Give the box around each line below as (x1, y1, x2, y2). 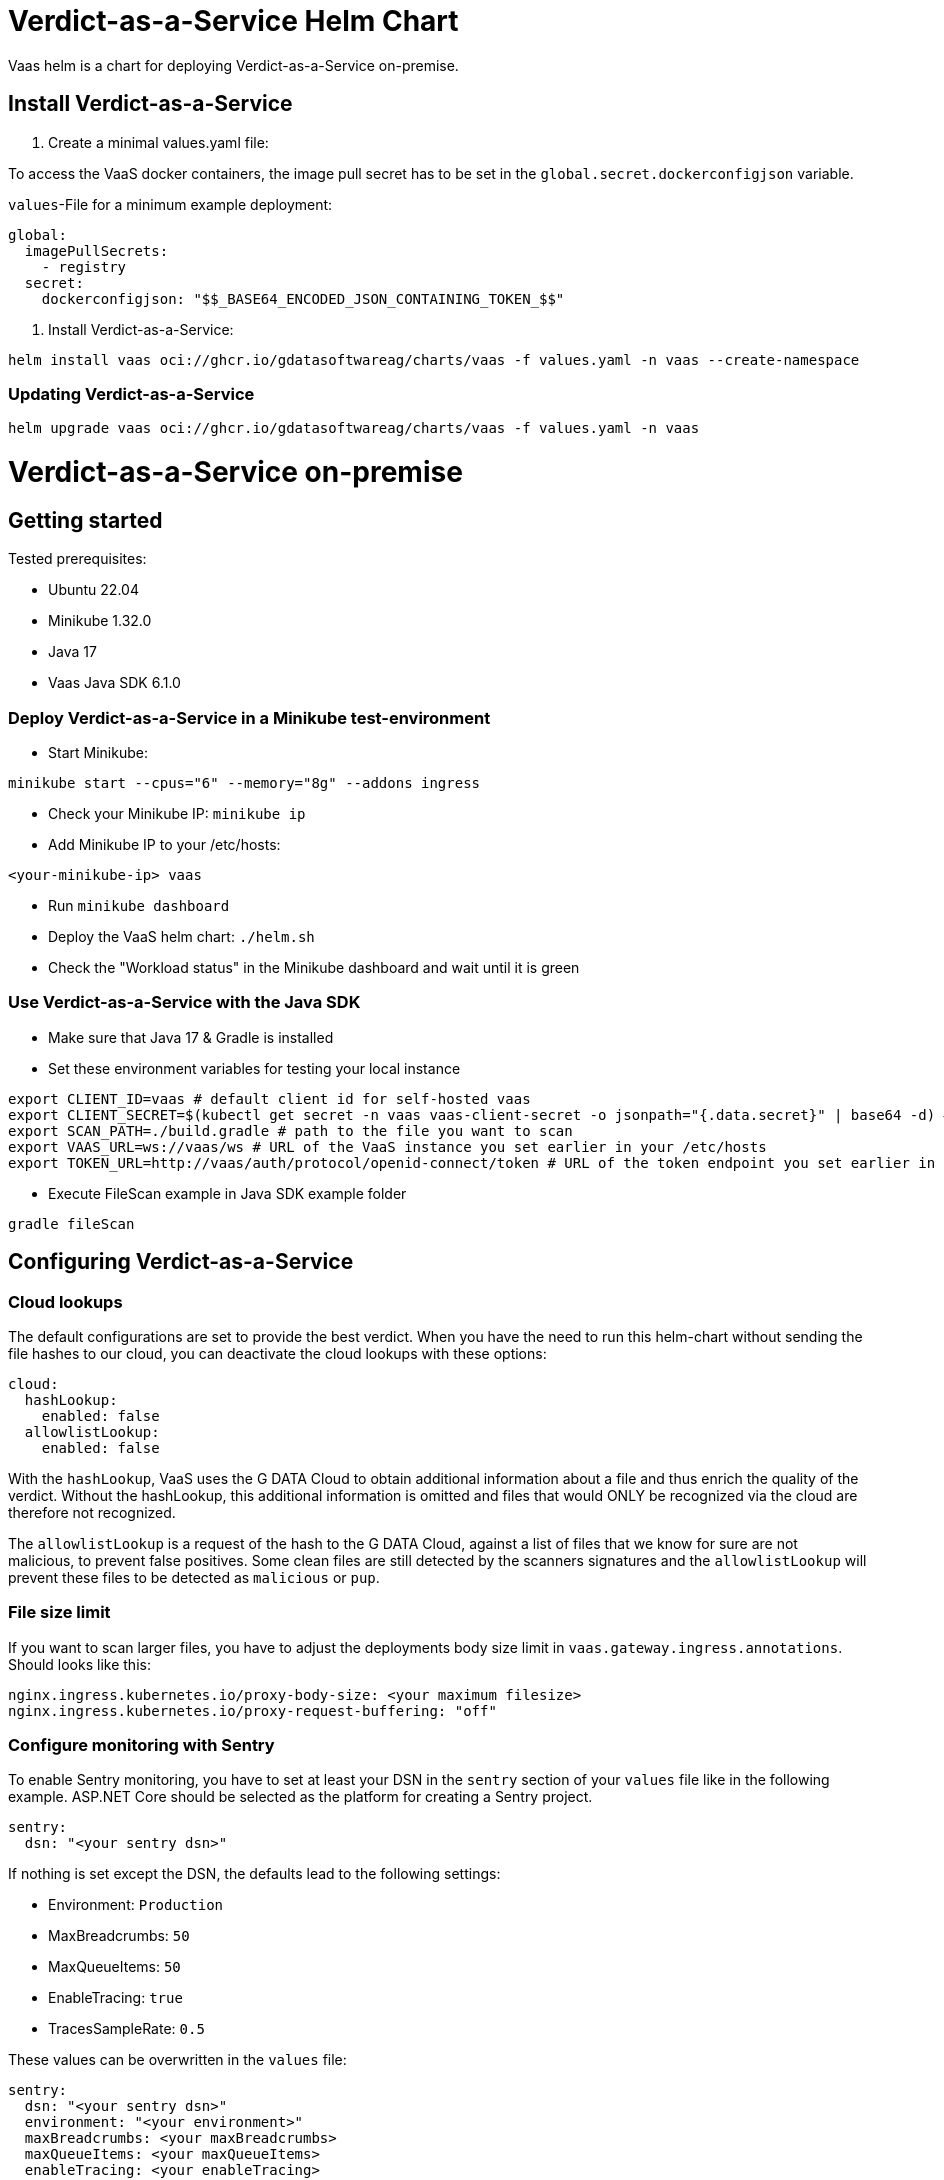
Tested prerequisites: (8, 550, 147, 568)
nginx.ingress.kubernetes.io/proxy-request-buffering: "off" (8, 1702, 497, 1719)
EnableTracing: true (48, 1989, 183, 2007)
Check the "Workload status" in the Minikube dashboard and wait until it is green (48, 959, 580, 977)
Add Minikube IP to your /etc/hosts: (48, 836, 281, 854)
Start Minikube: (48, 744, 148, 762)
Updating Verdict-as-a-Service (8, 383, 255, 404)
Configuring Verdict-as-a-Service (8, 1249, 354, 1275)
